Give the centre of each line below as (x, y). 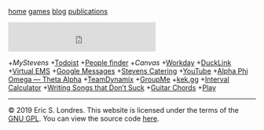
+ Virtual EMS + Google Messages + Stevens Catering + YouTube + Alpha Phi (128, 71)
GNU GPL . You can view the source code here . (84, 118)
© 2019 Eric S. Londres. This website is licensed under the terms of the (124, 110)
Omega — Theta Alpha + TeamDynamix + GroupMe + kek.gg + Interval (119, 79)
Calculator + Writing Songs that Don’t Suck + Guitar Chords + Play (112, 88)
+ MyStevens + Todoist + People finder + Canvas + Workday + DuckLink (120, 63)
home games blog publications (58, 11)
